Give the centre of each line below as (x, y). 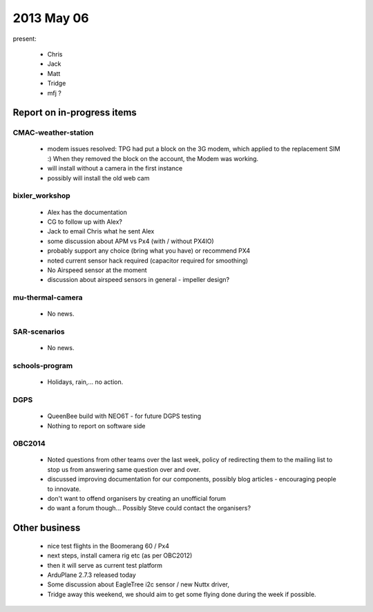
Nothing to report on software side (96, 425)
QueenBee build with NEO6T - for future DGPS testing (124, 416)
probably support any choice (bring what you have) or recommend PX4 (149, 251)
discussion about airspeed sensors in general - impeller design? (138, 280)
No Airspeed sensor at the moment (97, 270)
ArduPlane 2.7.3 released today (92, 575)
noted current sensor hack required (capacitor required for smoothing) (148, 260)
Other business (47, 528)
